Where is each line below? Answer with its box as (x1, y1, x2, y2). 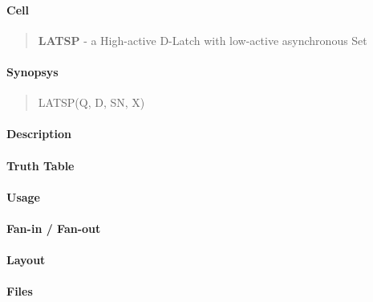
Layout (6, 251, 46, 268)
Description (6, 125, 72, 142)
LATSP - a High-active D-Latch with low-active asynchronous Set (38, 31, 367, 48)
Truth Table (6, 157, 75, 173)
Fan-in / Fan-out (6, 219, 101, 236)
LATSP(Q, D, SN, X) (38, 94, 145, 111)
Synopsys (6, 63, 59, 80)
